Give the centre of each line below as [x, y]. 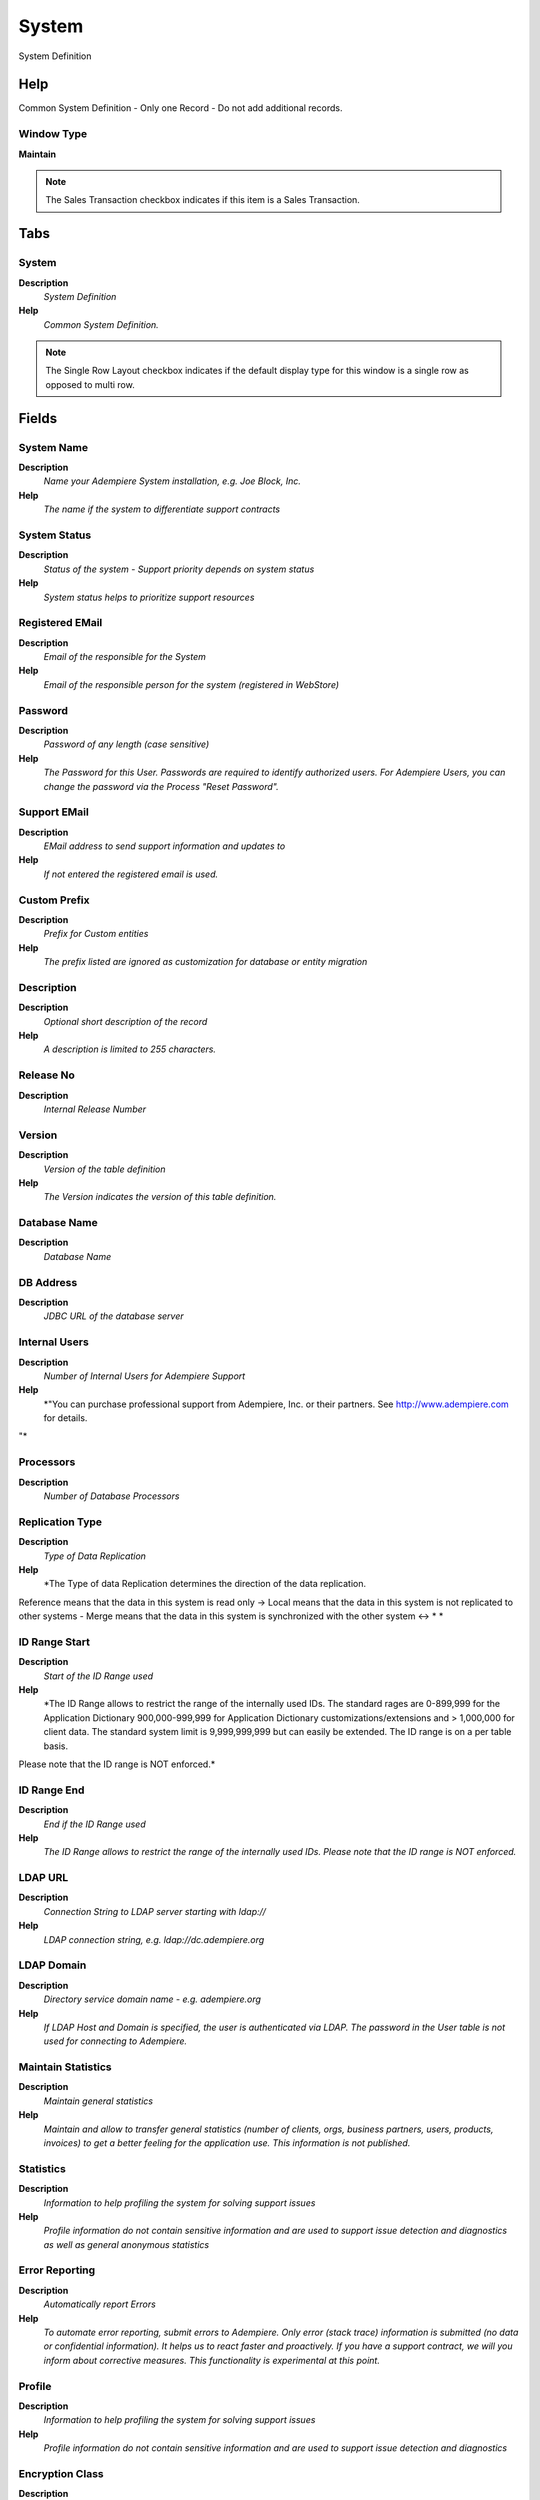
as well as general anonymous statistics [126, 2244]
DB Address [48, 1282]
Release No [46, 1075]
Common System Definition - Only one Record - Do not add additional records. [180, 108]
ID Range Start [54, 1642]
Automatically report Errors [100, 2304]
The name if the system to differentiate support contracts [161, 509]
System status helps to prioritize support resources [149, 597]
